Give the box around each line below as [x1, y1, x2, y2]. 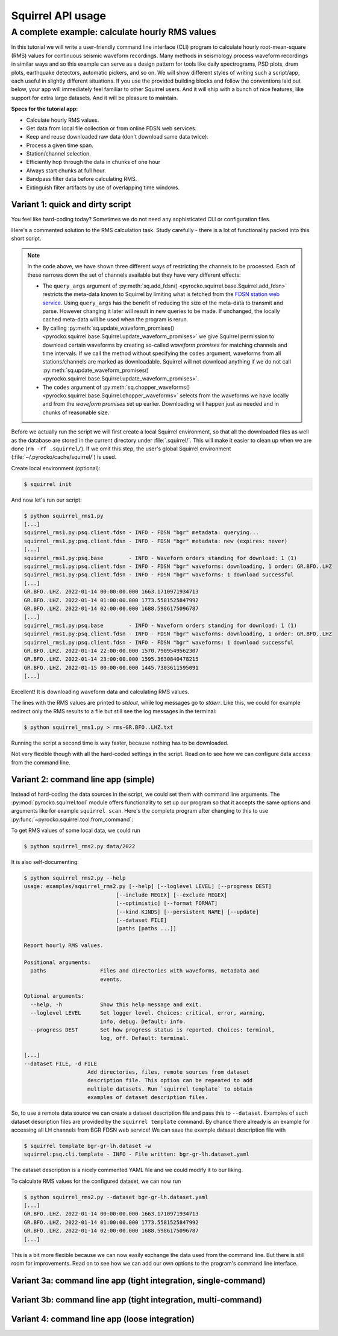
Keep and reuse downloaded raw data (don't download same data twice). [26, 133, 209, 140]
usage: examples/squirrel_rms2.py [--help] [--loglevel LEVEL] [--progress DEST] [23, 883, 272, 890]
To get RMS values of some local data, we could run [11, 827, 141, 834]
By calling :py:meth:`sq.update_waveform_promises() [42, 324, 175, 332]
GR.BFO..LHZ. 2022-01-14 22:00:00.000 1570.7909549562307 [23, 647, 199, 654]
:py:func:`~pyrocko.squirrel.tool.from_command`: [11, 816, 134, 823]
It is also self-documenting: [11, 859, 80, 866]
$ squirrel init [23, 481, 72, 488]
